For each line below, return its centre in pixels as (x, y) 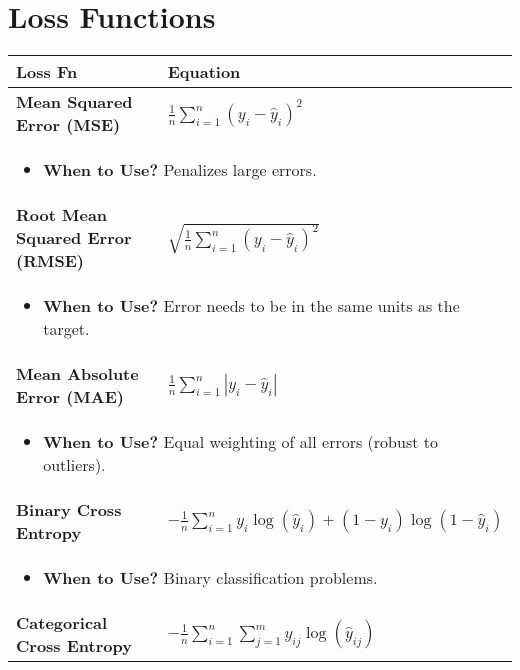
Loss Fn (47, 72)
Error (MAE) (70, 397)
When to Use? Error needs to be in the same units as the (251, 306)
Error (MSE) (68, 125)
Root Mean (62, 215)
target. (66, 329)
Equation (204, 72)
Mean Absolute (77, 374)
